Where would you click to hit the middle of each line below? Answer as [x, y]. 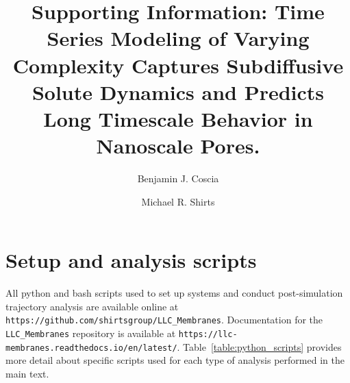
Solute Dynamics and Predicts [178, 91]
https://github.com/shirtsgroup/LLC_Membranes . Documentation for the [164, 320]
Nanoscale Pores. [178, 146]
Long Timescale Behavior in [178, 118]
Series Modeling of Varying [178, 38]
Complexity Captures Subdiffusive [178, 65]
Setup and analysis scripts [131, 260]
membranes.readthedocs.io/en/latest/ [91, 348]
